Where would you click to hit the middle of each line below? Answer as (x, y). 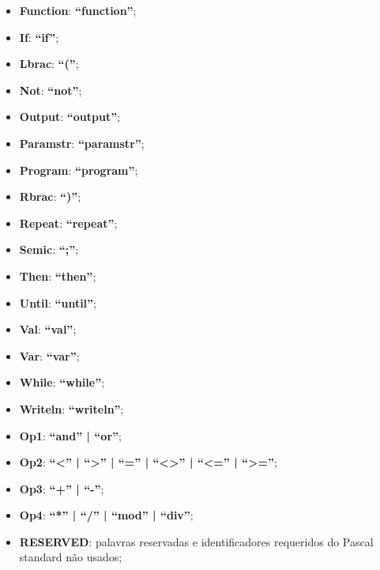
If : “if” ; (39, 37)
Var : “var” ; (49, 355)
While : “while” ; (62, 382)
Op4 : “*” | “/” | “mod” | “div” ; (106, 515)
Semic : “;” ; (49, 249)
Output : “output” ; (70, 117)
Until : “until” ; (58, 302)
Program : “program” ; (79, 170)
